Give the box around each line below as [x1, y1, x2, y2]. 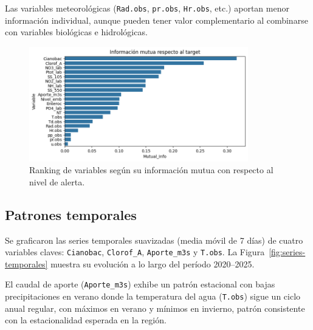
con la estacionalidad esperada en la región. [5, 314, 167, 326]
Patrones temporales [5, 205, 137, 224]
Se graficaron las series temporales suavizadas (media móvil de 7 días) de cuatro [5, 233, 303, 246]
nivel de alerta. [29, 175, 85, 188]
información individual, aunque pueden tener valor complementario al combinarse [5, 13, 308, 26]
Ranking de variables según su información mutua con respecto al [29, 163, 273, 176]
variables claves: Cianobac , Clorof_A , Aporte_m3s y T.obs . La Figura [5, 246, 265, 258]
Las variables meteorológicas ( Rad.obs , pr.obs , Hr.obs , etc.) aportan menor [5, 2, 289, 14]
